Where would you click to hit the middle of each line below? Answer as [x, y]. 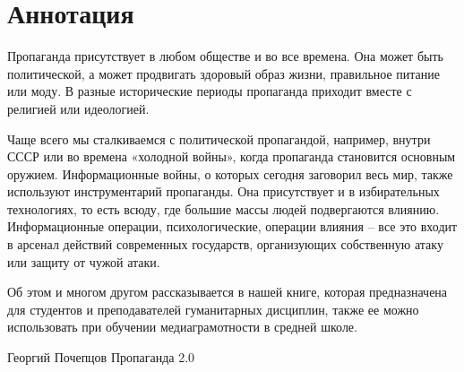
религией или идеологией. [78, 108]
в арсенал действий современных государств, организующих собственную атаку [225, 244]
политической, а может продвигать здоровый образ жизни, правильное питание [224, 73]
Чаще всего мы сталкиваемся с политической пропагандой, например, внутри [219, 138]
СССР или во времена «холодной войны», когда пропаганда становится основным [232, 156]
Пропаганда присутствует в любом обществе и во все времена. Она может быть [225, 56]
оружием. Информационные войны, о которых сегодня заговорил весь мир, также [230, 173]
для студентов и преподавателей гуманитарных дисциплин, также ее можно [213, 309]
